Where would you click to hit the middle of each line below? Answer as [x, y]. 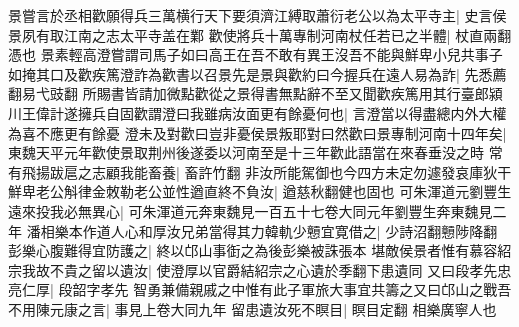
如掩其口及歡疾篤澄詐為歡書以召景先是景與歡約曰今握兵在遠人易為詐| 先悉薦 [257, 73]
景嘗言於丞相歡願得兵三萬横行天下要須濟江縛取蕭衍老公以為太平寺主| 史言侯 [257, 15]
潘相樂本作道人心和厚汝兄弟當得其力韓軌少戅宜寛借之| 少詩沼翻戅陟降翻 [262, 230]
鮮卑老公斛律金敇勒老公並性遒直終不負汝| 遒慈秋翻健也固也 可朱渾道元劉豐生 [260, 191]
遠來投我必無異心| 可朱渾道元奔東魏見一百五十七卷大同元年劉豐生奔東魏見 [250, 210]
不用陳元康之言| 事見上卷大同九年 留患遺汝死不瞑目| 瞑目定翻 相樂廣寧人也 [252, 308]
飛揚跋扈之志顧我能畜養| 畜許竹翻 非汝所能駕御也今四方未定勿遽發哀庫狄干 [266, 171]
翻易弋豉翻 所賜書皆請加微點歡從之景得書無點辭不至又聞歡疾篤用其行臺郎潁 [255, 93]
